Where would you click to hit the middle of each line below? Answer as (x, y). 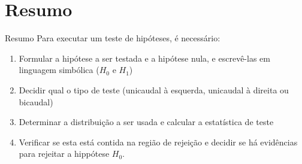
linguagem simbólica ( (59, 70)
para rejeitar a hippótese (64, 154)
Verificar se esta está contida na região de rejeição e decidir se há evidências (158, 142)
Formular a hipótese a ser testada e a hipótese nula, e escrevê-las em (144, 58)
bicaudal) (36, 101)
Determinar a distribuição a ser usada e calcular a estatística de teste (146, 122)
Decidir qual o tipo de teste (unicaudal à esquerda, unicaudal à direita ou (154, 89)
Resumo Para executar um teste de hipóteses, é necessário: (113, 38)
